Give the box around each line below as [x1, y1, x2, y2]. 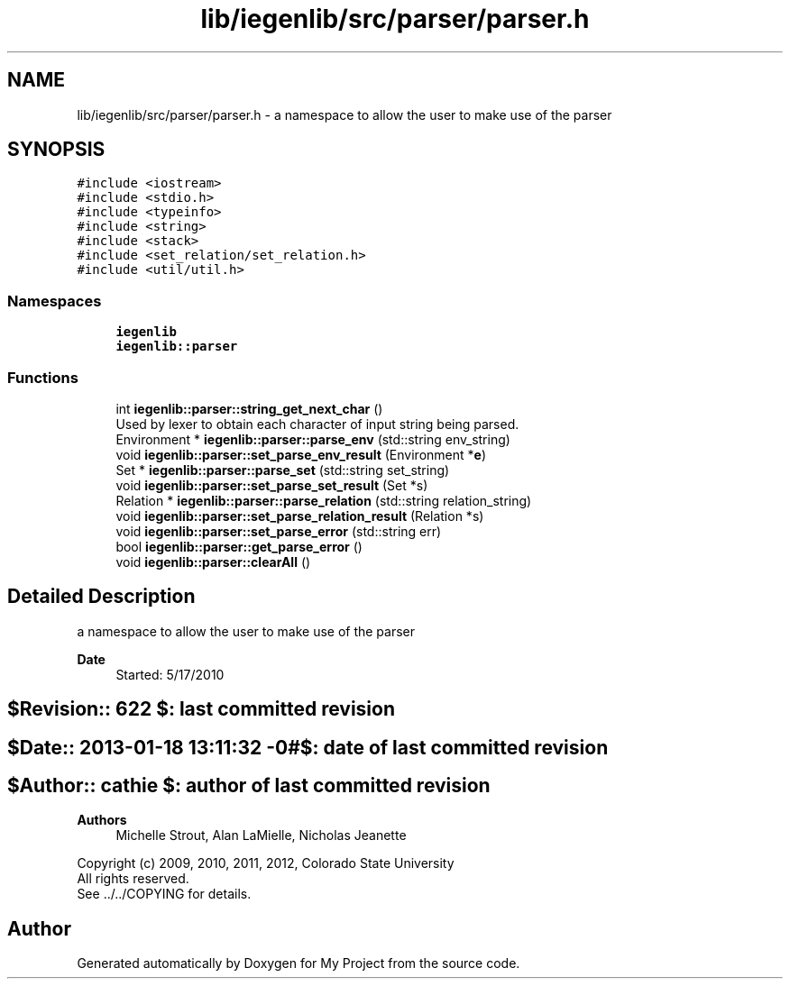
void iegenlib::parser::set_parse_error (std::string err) [115, 523, 442, 539]
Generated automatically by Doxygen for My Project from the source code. [77, 955, 520, 972]
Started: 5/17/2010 [115, 666, 225, 682]
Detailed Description [7, 585, 196, 608]
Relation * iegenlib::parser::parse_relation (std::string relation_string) [115, 492, 532, 508]
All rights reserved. [77, 871, 189, 887]
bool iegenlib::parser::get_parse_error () [115, 538, 363, 554]
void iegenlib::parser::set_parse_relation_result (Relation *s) [115, 507, 484, 524]
